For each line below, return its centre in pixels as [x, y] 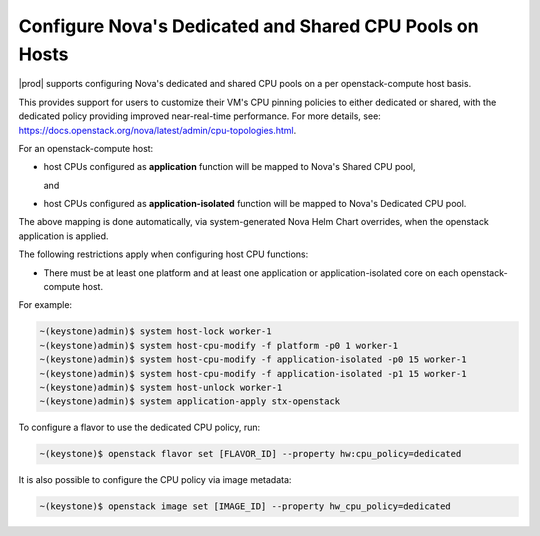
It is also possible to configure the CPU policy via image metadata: [155, 480]
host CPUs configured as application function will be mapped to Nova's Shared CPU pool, [229, 167]
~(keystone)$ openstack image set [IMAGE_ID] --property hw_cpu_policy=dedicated [245, 506]
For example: [45, 305]
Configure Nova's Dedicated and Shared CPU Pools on [248, 26]
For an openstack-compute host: [86, 148]
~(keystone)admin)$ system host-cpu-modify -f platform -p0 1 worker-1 [219, 345]
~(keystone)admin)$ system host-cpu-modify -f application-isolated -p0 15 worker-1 [253, 359]
